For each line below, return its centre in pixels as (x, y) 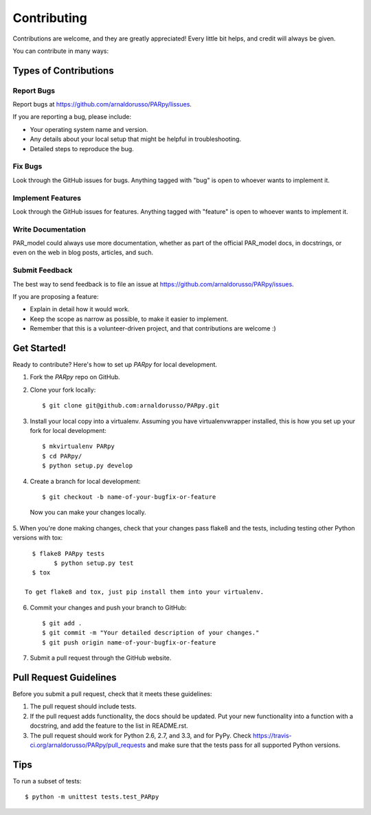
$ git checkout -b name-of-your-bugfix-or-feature (129, 497)
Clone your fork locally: (63, 390)
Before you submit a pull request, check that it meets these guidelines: (112, 693)
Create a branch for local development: (85, 481)
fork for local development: (68, 431)
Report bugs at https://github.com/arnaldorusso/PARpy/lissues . (102, 104)
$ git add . (62, 623)
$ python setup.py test (94, 563)
